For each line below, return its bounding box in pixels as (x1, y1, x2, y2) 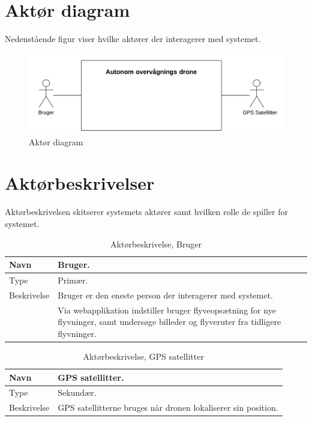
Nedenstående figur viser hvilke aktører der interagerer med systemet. (5, 32, 261, 45)
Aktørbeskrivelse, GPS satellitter (83, 350, 204, 362)
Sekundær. (58, 386, 97, 399)
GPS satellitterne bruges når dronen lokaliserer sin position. (58, 401, 278, 414)
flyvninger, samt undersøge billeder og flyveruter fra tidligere (58, 315, 281, 328)
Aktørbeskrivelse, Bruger (110, 237, 202, 250)
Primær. (58, 273, 88, 286)
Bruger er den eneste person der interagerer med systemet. (58, 288, 273, 301)
